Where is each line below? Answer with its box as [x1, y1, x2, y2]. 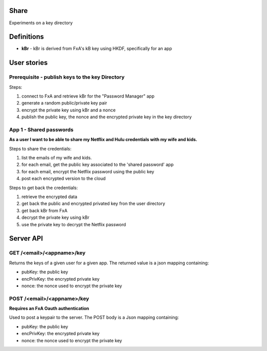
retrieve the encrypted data [21, 194, 78, 200]
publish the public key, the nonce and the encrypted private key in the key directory [21, 114, 192, 120]
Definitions [9, 33, 44, 41]
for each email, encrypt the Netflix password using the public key [21, 168, 154, 174]
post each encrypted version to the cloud [21, 176, 106, 182]
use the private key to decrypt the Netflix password [21, 221, 126, 227]
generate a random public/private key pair [21, 100, 107, 106]
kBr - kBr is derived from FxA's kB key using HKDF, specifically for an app [21, 46, 173, 51]
